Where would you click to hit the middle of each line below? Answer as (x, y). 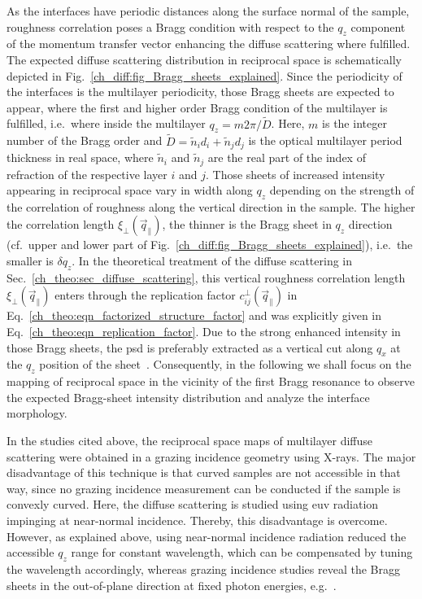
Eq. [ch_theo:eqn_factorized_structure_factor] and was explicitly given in (194, 315)
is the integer (355, 123)
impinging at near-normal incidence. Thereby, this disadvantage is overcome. (197, 520)
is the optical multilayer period (325, 140)
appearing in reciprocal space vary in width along (130, 190)
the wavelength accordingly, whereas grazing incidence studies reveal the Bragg (203, 568)
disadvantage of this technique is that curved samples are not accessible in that (204, 472)
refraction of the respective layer (87, 174)
